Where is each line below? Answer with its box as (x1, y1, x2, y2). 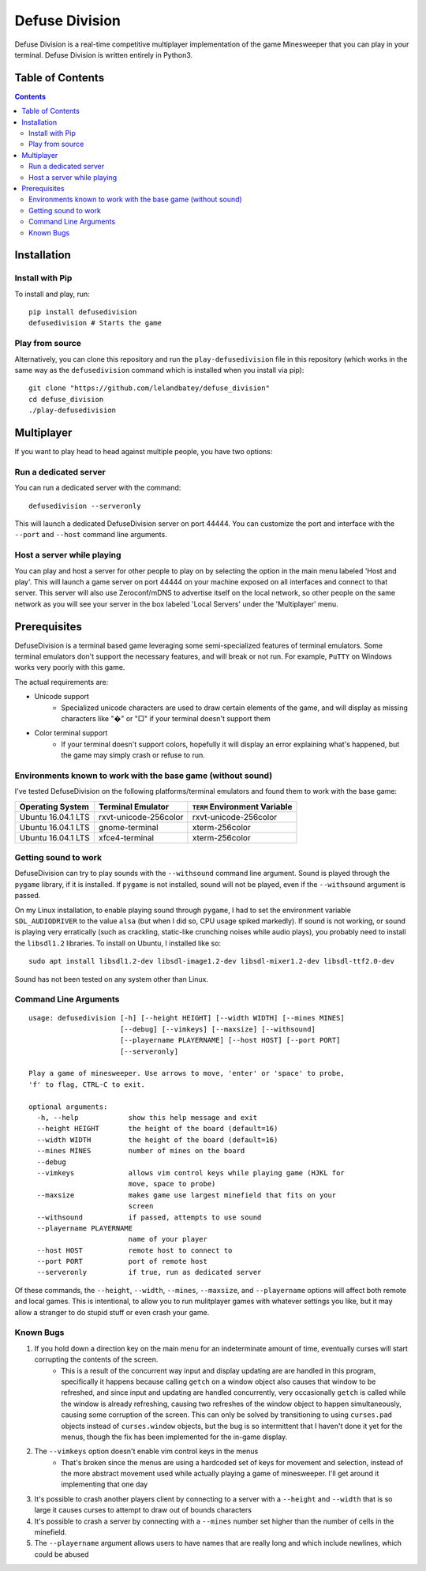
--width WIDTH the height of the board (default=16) (36, 1135, 278, 1144)
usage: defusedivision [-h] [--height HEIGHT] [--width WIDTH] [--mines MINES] (28, 1013, 345, 1023)
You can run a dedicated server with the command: (14, 483, 181, 493)
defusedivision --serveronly (28, 502, 141, 510)
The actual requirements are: (14, 677, 109, 686)
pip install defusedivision (28, 308, 137, 317)
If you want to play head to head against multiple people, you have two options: (14, 447, 273, 457)
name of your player (128, 1235, 208, 1244)
